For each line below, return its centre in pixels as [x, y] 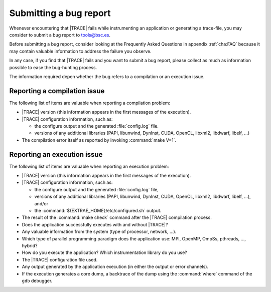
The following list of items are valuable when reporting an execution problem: [89, 166]
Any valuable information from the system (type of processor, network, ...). [99, 232]
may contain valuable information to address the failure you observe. [80, 51]
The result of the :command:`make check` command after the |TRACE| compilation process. [117, 217]
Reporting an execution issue [56, 155]
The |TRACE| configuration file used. [60, 259]
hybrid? [30, 245]
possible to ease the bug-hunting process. [53, 67]
